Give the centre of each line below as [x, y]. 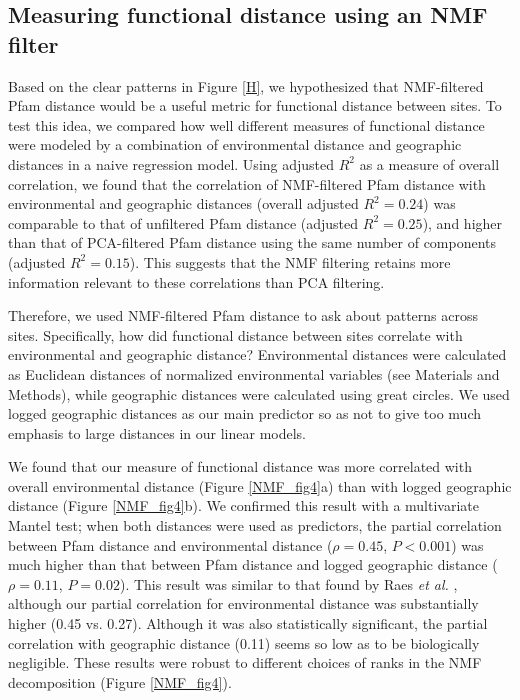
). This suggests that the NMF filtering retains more [290, 261]
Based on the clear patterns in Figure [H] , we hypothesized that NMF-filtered [246, 85]
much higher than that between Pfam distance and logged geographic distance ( [253, 564]
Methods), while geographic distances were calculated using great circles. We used [259, 393]
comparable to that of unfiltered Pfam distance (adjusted [183, 222]
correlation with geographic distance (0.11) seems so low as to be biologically [244, 642]
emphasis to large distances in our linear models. [157, 432]
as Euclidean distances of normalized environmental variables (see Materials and [254, 373]
